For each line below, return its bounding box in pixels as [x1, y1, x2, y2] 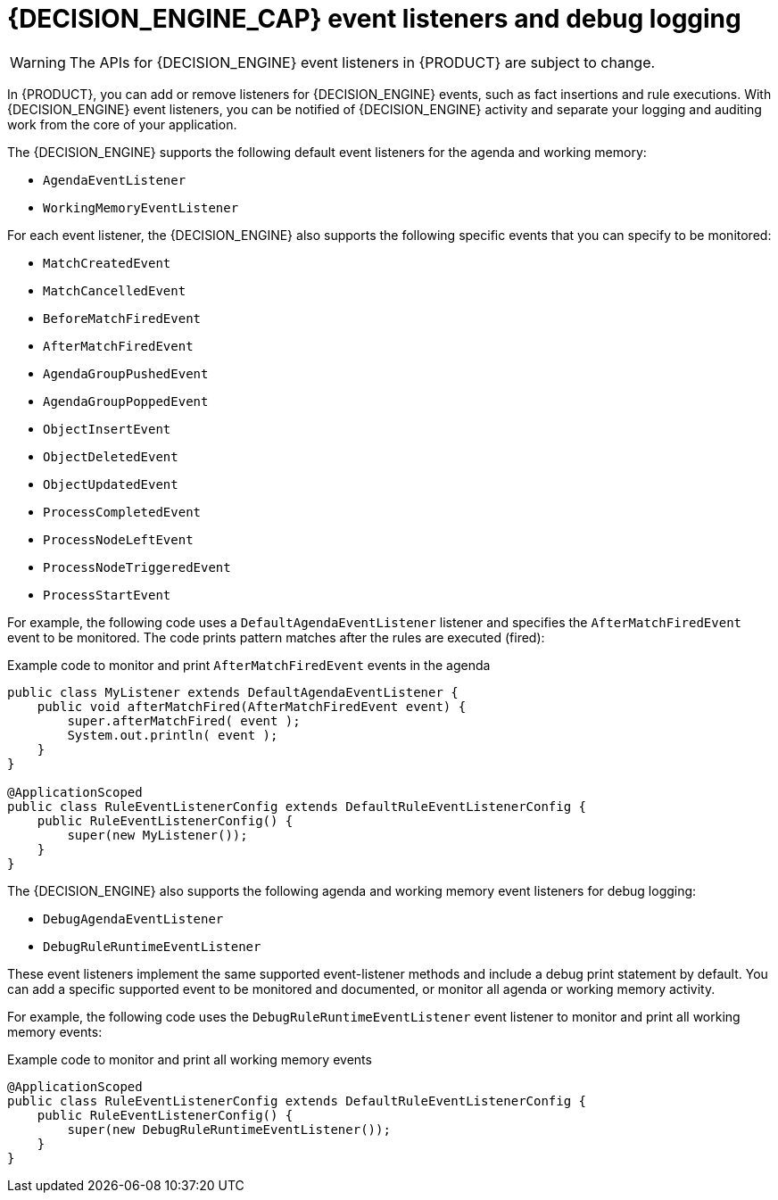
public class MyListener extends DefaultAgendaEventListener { [7, 684, 459, 699]
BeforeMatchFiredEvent [43, 310, 202, 326]
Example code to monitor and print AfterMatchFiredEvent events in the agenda [7, 657, 491, 673]
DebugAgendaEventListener [43, 911, 224, 926]
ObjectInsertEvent [43, 421, 171, 436]
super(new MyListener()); [67, 827, 248, 842]
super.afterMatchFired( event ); [67, 713, 301, 728]
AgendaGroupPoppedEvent [43, 393, 209, 409]
